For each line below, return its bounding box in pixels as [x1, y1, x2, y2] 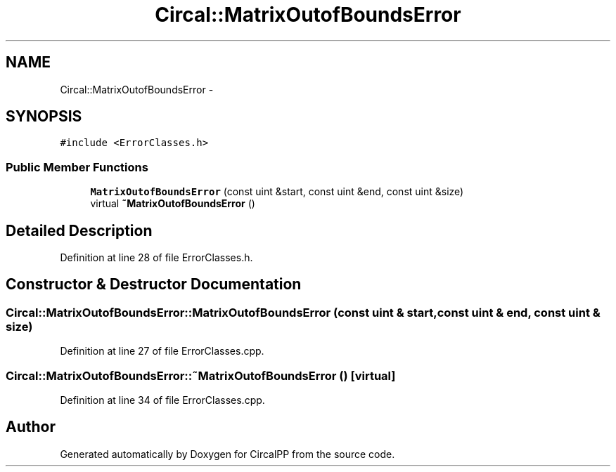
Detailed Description [6, 221, 153, 240]
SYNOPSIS [6, 107, 82, 126]
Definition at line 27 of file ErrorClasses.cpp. [60, 345, 264, 358]
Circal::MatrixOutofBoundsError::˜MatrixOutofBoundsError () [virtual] [6, 368, 396, 383]
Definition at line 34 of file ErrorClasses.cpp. [60, 394, 265, 406]
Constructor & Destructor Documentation [6, 275, 302, 294]
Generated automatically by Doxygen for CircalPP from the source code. [60, 447, 395, 460]
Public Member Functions [6, 159, 148, 174]
